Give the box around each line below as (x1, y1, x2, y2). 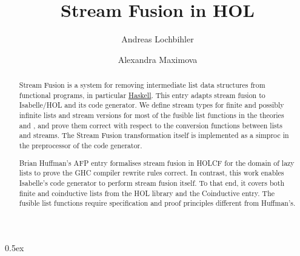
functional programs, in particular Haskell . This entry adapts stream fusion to (19, 90, 265, 100)
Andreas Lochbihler (121, 33, 194, 45)
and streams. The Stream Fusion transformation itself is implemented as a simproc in (19, 130, 289, 140)
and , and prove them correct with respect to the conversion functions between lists (19, 120, 282, 130)
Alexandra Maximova (118, 53, 198, 65)
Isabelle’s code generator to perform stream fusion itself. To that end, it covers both (19, 177, 285, 188)
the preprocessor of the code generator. (19, 140, 142, 151)
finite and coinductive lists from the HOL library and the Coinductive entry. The (19, 188, 275, 198)
